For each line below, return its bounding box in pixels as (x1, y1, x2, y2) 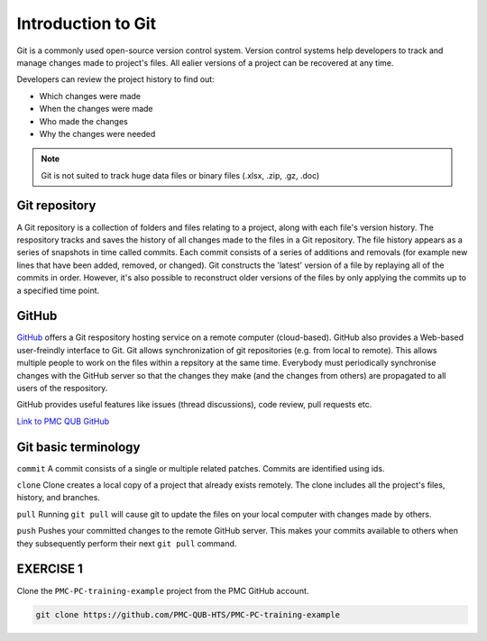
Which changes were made (39, 90, 142, 101)
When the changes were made (39, 104, 153, 114)
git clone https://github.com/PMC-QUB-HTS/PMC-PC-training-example (35, 609, 341, 619)
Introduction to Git (16, 14, 157, 33)
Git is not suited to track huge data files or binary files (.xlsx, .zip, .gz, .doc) (41, 169, 320, 180)
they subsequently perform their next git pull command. (16, 537, 237, 549)
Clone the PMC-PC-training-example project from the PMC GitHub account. (16, 585, 309, 596)
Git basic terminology (16, 439, 141, 454)
